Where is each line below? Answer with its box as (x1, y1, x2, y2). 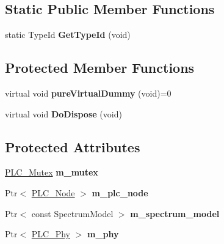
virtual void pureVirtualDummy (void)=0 (5, 87, 172, 99)
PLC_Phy (31, 227, 71, 240)
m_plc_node (92, 186, 148, 199)
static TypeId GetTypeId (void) (5, 28, 131, 41)
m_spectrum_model (130, 207, 220, 220)
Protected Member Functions (5, 58, 195, 77)
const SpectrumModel (31, 207, 114, 220)
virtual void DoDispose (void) (5, 107, 122, 120)
